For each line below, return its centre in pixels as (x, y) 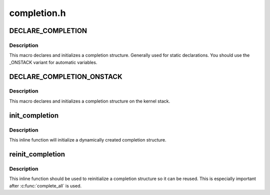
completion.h (37, 13)
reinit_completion (37, 154)
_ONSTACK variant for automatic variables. (53, 62)
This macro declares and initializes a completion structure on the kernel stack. (89, 101)
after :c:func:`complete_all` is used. (45, 185)
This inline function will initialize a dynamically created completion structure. (88, 140)
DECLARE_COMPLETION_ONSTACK (66, 77)
